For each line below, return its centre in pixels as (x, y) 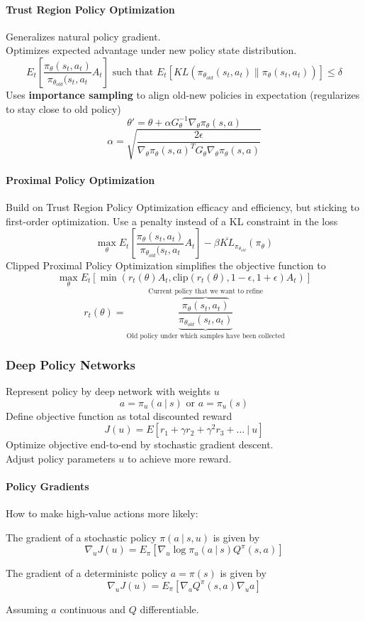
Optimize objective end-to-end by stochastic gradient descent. (140, 444)
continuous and (93, 609)
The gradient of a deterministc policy (87, 573)
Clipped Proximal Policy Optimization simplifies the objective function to (166, 265)
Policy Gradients (47, 486)
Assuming (27, 609)
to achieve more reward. (179, 458)
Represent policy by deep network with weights (108, 391)
